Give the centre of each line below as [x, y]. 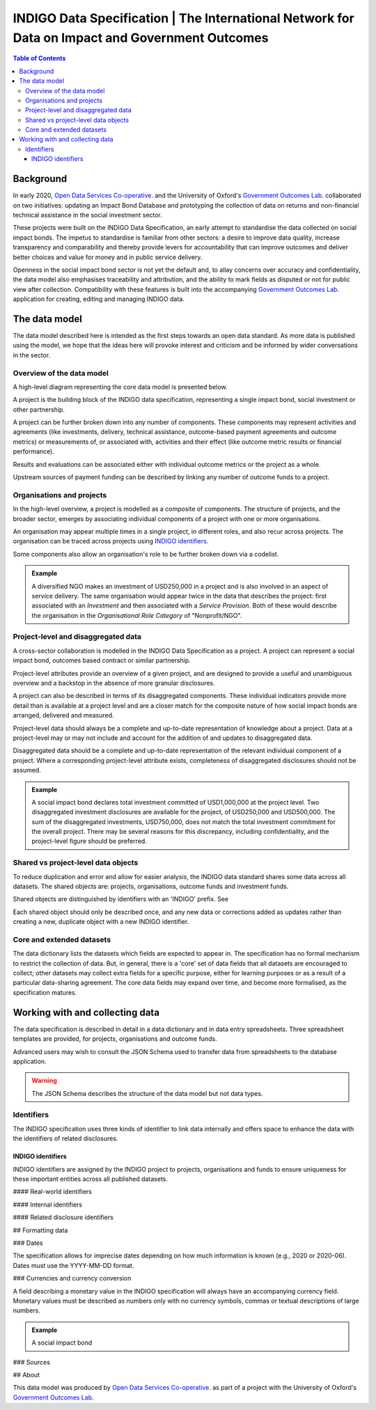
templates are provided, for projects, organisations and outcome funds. [115, 1039]
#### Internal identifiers [48, 1204]
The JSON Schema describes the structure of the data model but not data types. [147, 1093]
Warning [44, 1080]
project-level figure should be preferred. [89, 841]
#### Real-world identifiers [52, 1192]
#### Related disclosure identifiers [63, 1217]
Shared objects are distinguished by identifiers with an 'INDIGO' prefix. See [121, 899]
